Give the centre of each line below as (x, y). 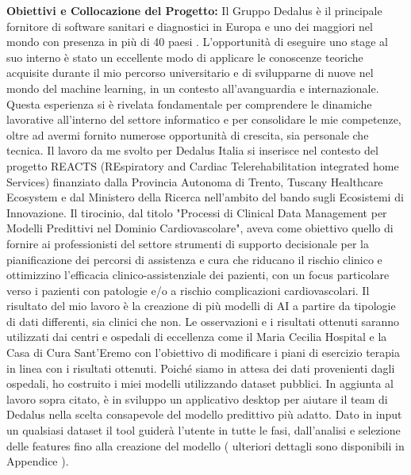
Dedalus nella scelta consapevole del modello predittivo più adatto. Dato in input (204, 414)
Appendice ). (38, 461)
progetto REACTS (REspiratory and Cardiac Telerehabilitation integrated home (203, 165)
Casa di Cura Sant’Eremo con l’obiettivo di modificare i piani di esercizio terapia (204, 352)
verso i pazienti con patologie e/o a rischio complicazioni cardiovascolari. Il (188, 290)
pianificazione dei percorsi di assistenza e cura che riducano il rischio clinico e (194, 259)
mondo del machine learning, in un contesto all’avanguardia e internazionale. (193, 88)
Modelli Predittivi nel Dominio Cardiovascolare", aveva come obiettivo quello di (200, 228)
